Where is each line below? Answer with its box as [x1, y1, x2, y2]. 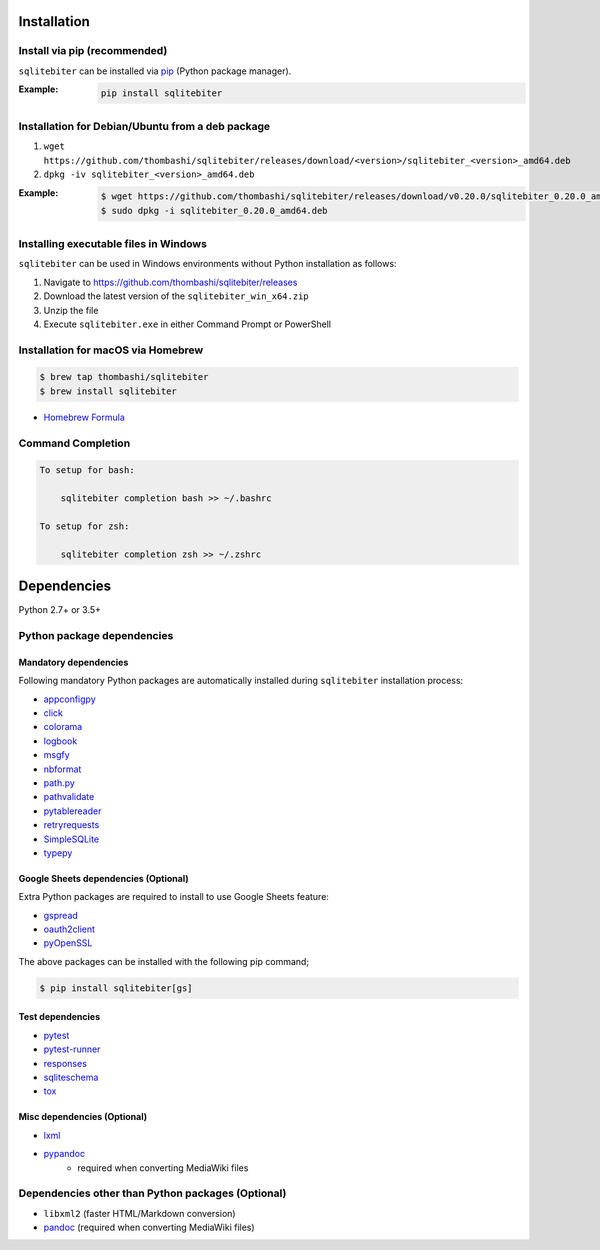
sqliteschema [43, 1071, 99, 1083]
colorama [43, 721, 83, 733]
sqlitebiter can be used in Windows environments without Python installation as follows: [18, 258, 397, 270]
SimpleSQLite [43, 833, 100, 845]
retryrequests [43, 819, 100, 831]
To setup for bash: [39, 465, 135, 476]
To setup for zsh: [39, 520, 130, 532]
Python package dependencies [18, 629, 174, 643]
